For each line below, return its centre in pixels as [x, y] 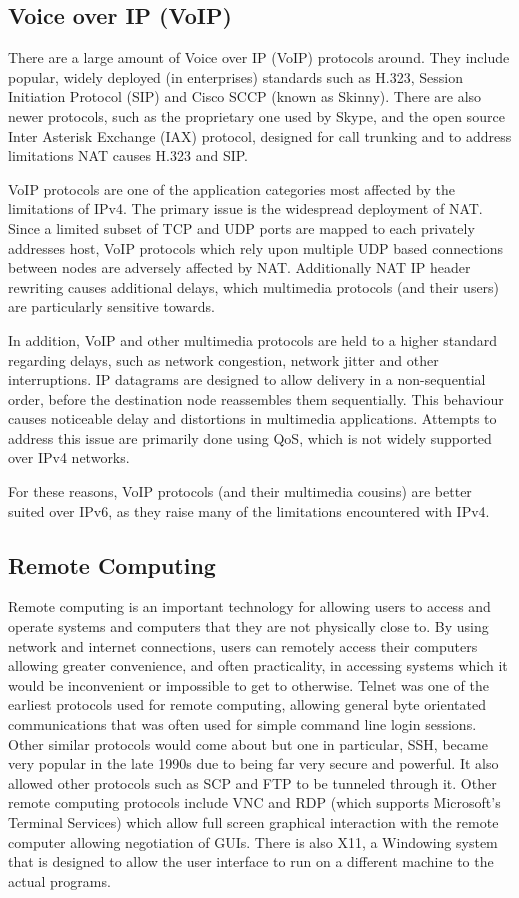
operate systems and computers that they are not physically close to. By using [248, 626]
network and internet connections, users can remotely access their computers [243, 645]
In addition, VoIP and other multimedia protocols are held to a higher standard [253, 339]
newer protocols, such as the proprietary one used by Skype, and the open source [256, 115]
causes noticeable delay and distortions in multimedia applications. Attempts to [252, 418]
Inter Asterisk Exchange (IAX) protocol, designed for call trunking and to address [260, 135]
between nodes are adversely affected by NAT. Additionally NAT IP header [239, 267]
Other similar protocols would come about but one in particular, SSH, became [248, 743]
